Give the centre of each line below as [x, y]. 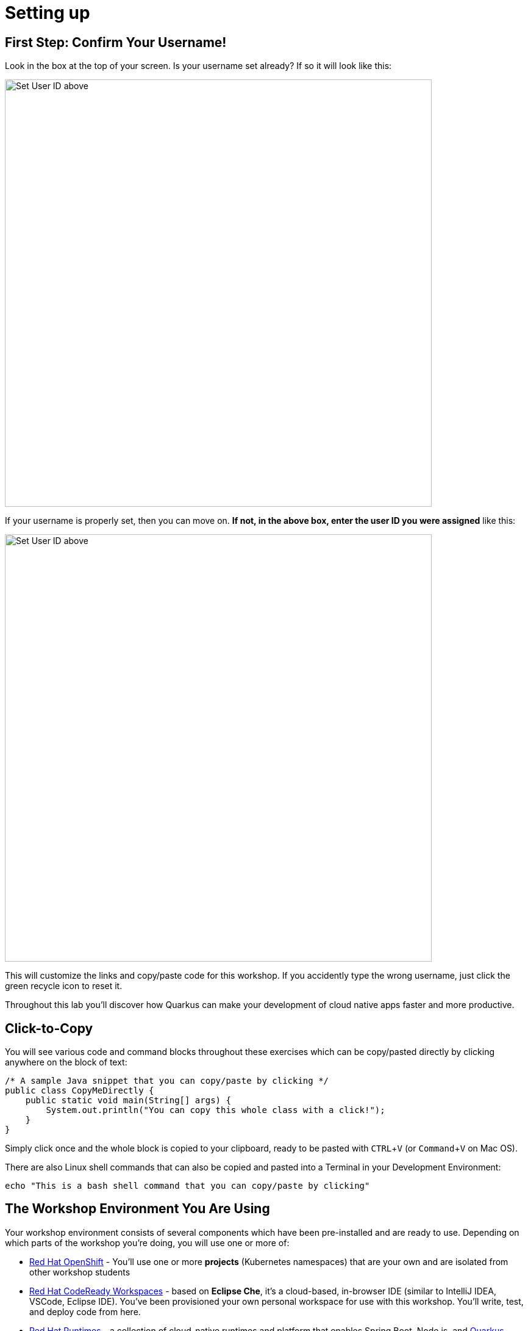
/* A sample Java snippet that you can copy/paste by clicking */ [167, 1081]
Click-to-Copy [49, 1028]
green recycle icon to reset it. [64, 986]
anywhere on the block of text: [66, 1062]
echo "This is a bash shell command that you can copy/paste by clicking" [187, 1186]
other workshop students [80, 1272]
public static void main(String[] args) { [128, 1101]
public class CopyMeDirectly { [80, 1091]
